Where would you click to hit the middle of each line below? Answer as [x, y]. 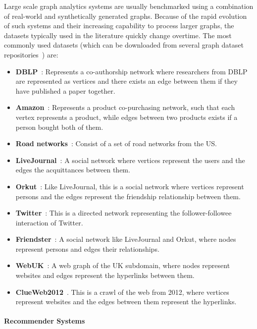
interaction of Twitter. [49, 222]
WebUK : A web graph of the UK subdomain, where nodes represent [123, 265]
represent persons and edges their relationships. [87, 248]
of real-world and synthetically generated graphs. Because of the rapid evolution [126, 16]
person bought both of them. [59, 127]
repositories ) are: [31, 54]
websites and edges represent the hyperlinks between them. [105, 275]
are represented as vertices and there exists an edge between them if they [127, 81]
